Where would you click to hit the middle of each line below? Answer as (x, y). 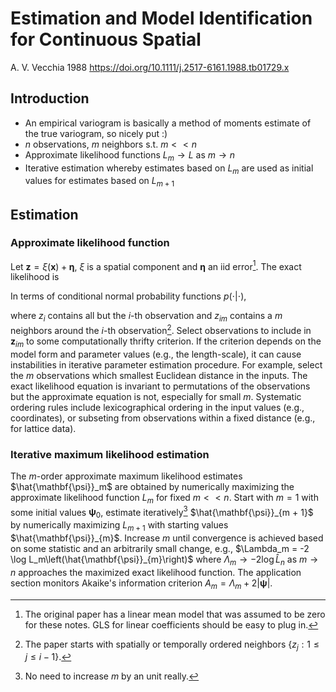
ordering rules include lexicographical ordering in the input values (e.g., (157, 407)
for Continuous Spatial (106, 39)
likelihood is (35, 277)
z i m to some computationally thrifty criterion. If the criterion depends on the (166, 342)
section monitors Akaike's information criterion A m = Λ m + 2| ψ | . (141, 584)
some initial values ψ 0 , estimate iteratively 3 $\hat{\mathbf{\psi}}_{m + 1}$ (162, 512)
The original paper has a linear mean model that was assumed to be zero (175, 614)
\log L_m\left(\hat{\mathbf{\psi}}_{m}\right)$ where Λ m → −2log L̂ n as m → (164, 560)
